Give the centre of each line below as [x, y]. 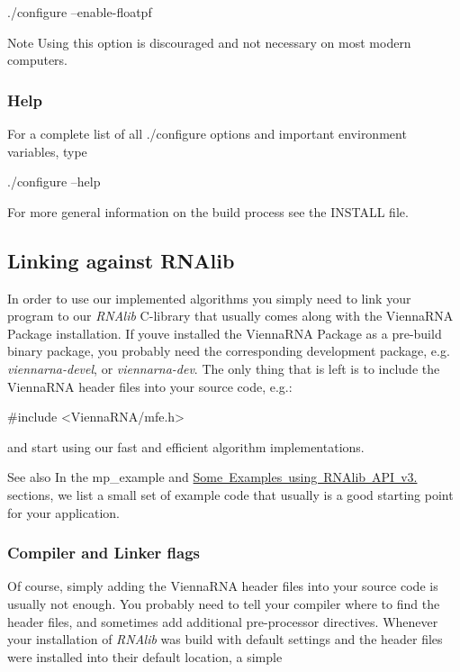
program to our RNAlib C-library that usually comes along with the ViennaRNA [230, 316]
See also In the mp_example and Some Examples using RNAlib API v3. [212, 477]
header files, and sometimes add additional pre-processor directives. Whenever [223, 621]
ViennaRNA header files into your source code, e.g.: [150, 386]
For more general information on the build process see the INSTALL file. [208, 211]
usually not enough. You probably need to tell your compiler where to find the [224, 603]
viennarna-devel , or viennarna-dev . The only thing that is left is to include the [224, 368]
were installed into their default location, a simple [145, 656]
